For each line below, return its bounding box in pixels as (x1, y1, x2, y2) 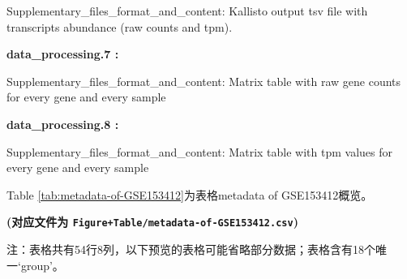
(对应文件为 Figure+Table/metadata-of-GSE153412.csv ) (6, 213, 298, 230)
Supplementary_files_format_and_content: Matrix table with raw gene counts (6, 72, 401, 89)
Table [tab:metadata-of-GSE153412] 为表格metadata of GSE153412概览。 (6, 186, 373, 203)
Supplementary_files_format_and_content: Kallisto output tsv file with (6, 2, 368, 19)
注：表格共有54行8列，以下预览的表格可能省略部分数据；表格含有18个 (6, 241, 375, 257)
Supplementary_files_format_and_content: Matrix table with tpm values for (6, 143, 392, 160)
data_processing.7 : (6, 45, 119, 62)
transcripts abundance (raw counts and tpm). (6, 18, 233, 35)
